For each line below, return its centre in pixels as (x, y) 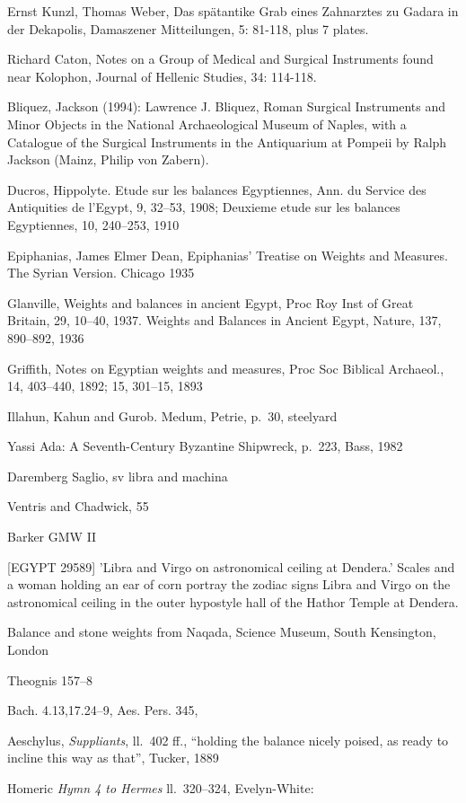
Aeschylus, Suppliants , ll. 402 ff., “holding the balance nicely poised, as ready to (228, 740)
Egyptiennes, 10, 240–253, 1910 (93, 224)
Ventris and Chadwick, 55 (78, 506)
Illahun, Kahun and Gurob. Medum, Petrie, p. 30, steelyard (172, 415)
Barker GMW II (52, 537)
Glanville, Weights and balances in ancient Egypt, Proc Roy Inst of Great (211, 302)
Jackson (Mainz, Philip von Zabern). (108, 159)
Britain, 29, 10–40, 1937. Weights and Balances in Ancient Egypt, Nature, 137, (224, 320)
